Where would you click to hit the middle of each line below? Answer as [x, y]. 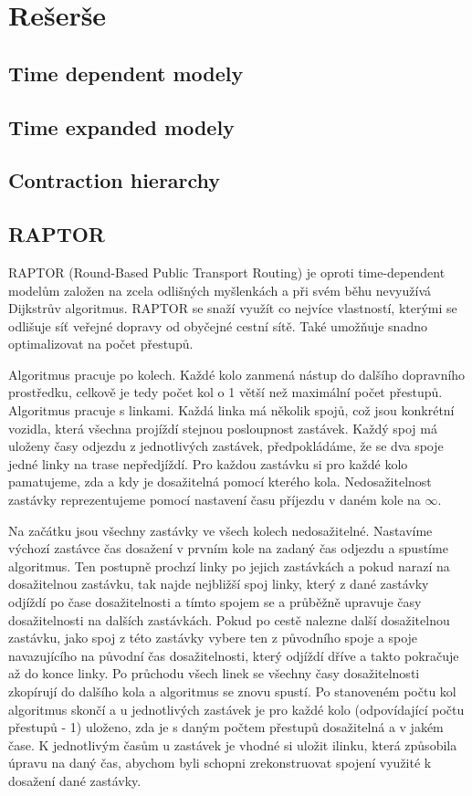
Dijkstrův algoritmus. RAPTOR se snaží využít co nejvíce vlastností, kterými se [233, 308]
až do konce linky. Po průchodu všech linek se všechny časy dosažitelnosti [214, 673]
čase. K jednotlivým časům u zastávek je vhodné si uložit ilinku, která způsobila [233, 744]
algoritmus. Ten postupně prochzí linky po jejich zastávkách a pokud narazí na [229, 566]
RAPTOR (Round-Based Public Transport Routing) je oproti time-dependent [227, 272]
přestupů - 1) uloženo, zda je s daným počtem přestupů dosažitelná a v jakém [226, 727]
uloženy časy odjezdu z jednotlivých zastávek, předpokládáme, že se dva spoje [226, 446]
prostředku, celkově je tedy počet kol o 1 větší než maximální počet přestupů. [226, 392]
